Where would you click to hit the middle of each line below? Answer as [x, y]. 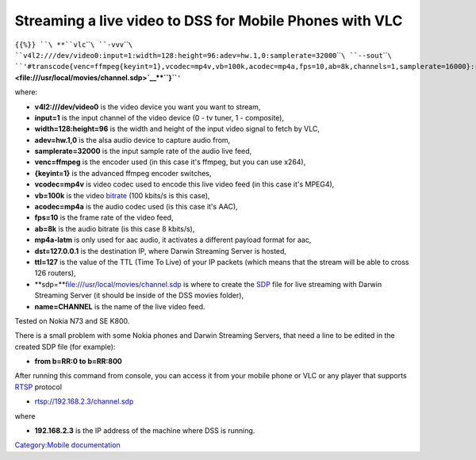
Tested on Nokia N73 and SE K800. [72, 320]
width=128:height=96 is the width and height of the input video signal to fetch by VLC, [177, 129]
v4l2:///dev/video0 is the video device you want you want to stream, [148, 106]
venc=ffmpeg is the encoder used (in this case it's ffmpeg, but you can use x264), [170, 162]
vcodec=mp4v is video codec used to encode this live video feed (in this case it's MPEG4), [184, 184]
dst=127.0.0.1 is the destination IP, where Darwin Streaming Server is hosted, [161, 251]
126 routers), [55, 273]
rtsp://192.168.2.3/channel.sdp [84, 401]
